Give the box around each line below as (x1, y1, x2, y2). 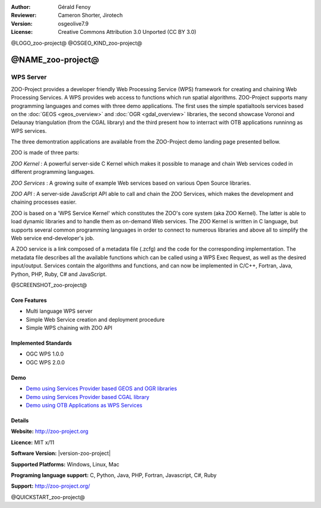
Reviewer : (11, 12, 37, 19)
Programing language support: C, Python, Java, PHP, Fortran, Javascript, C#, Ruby (11, 472, 217, 479)
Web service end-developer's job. (11, 234, 95, 241)
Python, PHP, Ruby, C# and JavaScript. (11, 270, 107, 278)
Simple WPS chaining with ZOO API (26, 325, 113, 332)
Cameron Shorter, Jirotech (58, 12, 123, 19)
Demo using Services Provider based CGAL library (26, 393, 150, 400)
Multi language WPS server (26, 307, 93, 315)
